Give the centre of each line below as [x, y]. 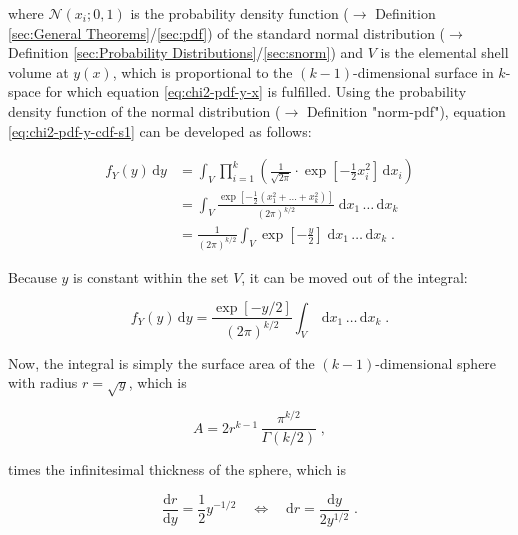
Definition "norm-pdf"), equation [406, 110]
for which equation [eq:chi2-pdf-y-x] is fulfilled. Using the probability [256, 91]
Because [32, 276]
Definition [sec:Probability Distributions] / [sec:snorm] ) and [186, 52]
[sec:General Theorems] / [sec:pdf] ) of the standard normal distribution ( [227, 32]
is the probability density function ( [239, 13]
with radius [43, 382]
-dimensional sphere [436, 362]
